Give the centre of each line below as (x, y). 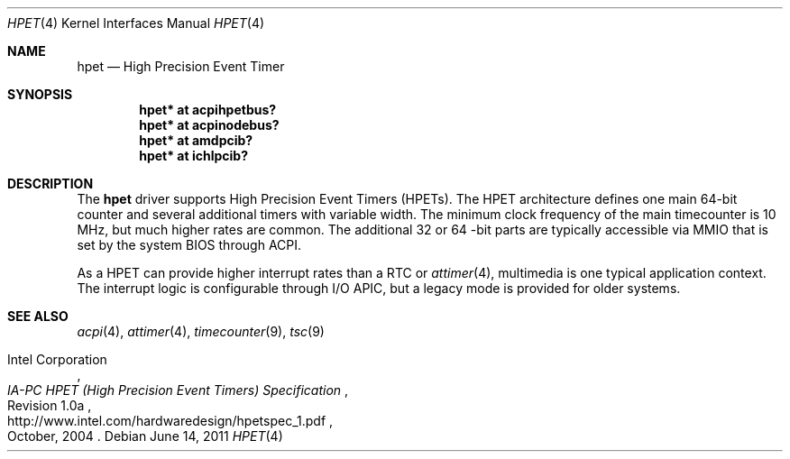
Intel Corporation (57, 359)
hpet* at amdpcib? (196, 140)
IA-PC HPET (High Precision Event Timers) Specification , (178, 390)
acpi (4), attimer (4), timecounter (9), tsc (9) (201, 331)
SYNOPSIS (40, 94)
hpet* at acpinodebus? (209, 125)
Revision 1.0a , (50, 405)
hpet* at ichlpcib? (193, 156)
